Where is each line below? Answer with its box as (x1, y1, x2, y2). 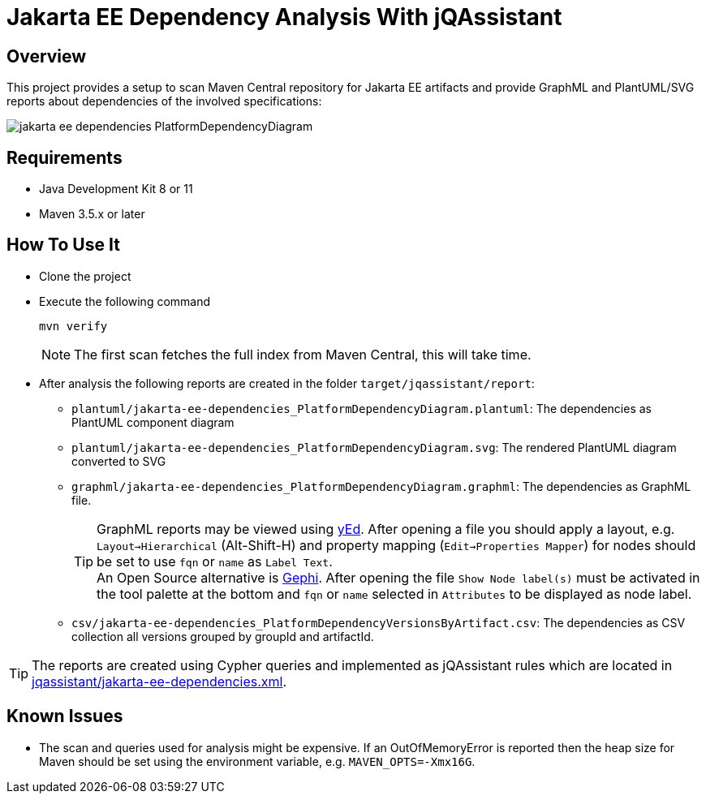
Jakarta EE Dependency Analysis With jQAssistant (6, 3, 562, 31)
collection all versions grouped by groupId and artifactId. (71, 629, 374, 643)
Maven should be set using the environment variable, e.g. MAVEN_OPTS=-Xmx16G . (39, 754, 476, 768)
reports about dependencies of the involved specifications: (6, 94, 322, 109)
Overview (6, 45, 87, 67)
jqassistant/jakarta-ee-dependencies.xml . (32, 673, 287, 690)
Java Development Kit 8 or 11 (39, 182, 193, 196)
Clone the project (39, 269, 131, 283)
